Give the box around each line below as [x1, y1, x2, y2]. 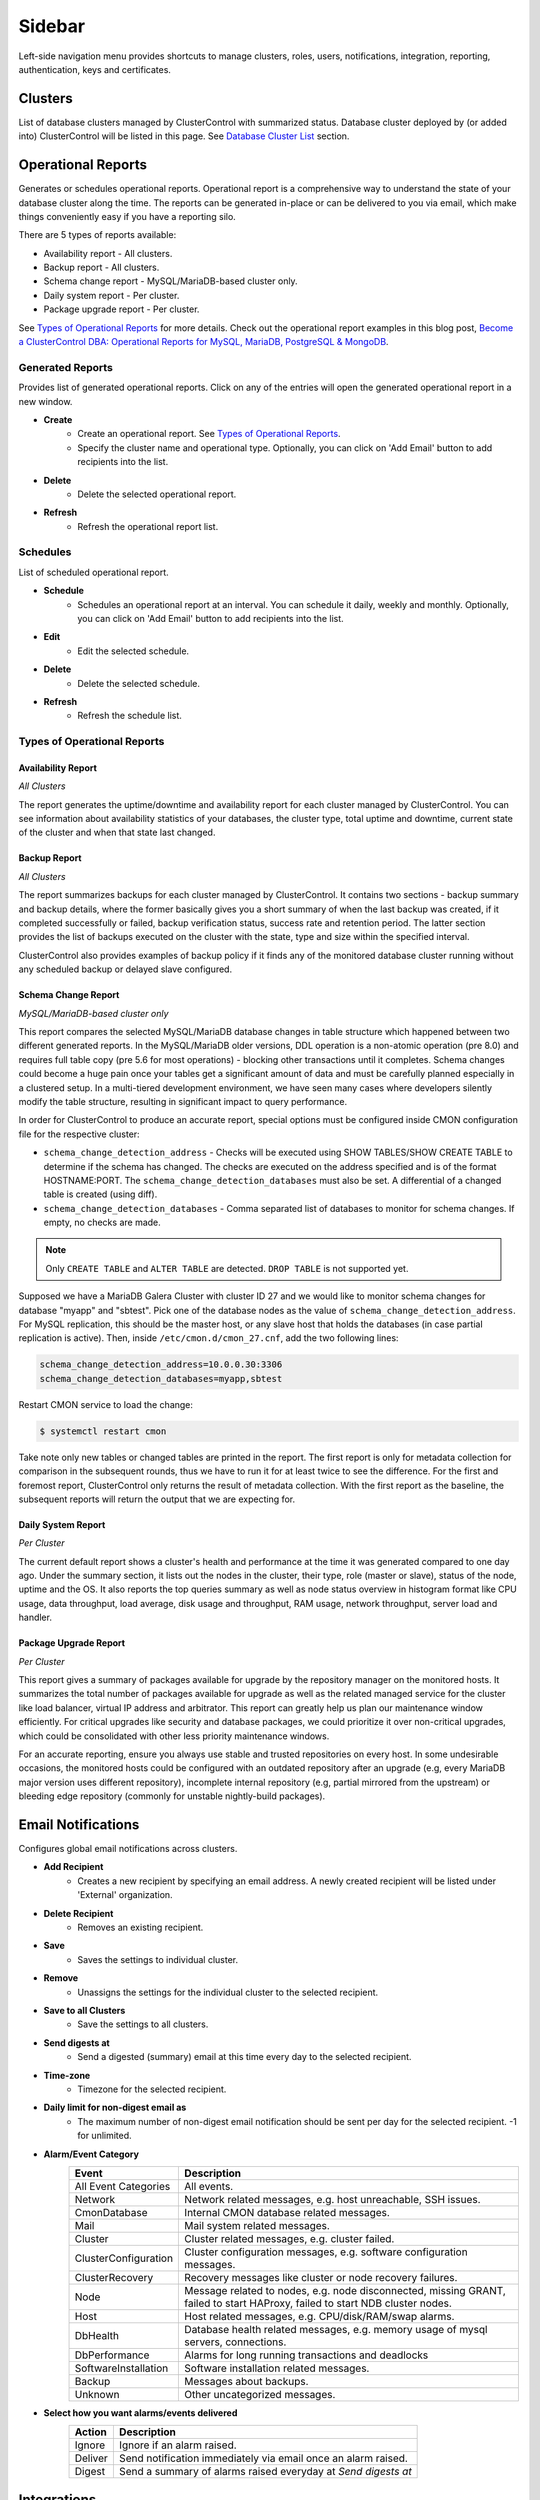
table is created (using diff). [43, 1188, 158, 1200]
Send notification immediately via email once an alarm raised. [118, 2451, 409, 2465]
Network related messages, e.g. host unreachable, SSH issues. [184, 2192, 481, 2206]
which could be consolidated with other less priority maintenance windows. [18, 1730, 330, 1742]
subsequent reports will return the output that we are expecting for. [18, 1493, 296, 1505]
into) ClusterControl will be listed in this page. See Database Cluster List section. [18, 130, 350, 142]
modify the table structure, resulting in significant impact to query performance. [18, 1095, 348, 1107]
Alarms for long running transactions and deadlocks [184, 2348, 429, 2362]
